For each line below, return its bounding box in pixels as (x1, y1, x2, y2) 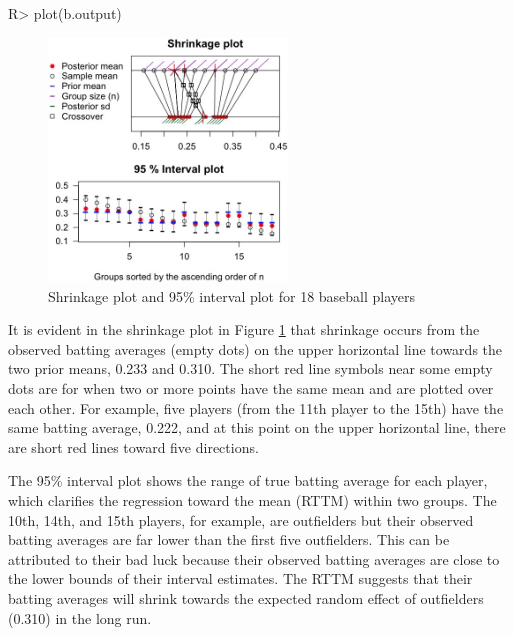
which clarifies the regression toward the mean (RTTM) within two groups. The (8, 489, 497, 510)
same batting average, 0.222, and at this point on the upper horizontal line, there (8, 417, 506, 438)
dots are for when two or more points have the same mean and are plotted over (8, 377, 494, 398)
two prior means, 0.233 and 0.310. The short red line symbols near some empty (8, 358, 493, 379)
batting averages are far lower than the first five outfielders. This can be (8, 529, 450, 550)
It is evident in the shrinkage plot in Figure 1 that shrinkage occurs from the (8, 319, 480, 340)
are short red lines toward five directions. (8, 436, 259, 457)
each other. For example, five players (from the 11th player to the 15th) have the (8, 397, 504, 418)
